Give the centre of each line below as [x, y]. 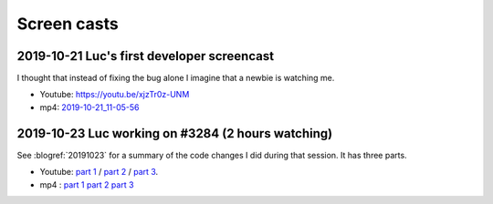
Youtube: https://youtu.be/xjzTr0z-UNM [115, 95]
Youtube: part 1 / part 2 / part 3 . [99, 172]
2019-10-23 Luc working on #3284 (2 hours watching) [175, 133]
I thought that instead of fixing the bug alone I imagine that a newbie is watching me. [176, 78]
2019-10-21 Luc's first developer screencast [145, 56]
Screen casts [68, 24]
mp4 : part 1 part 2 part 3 [87, 184]
